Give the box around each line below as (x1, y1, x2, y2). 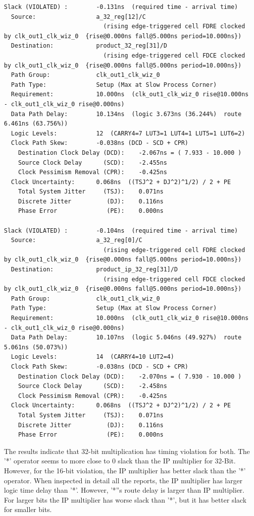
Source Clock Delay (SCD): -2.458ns (18, 383, 167, 390)
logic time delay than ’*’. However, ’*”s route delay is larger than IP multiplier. (4, 485, 245, 495)
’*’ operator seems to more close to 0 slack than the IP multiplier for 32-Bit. (4, 455, 236, 466)
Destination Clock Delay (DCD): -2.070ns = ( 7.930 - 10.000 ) (18, 373, 242, 380)
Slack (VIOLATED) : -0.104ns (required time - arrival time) (4, 227, 238, 234)
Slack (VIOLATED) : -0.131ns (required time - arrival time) (4, 3, 238, 10)
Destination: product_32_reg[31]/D (11, 42, 167, 50)
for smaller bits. (4, 504, 52, 515)
